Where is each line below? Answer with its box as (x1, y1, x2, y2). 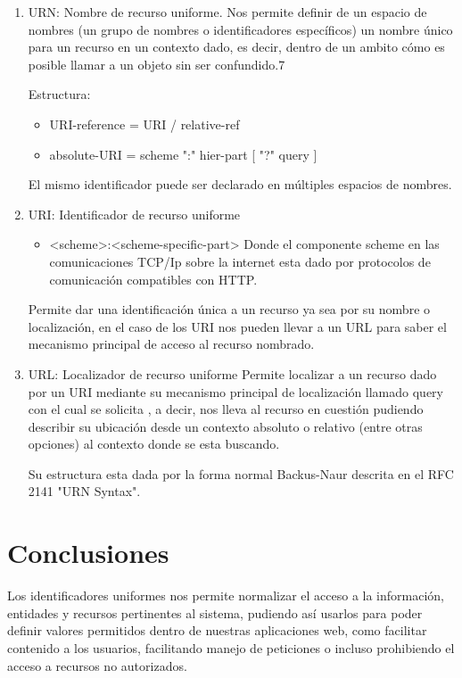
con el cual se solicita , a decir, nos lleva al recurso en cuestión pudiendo (28, 400, 424, 418)
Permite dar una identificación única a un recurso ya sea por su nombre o (28, 300, 431, 318)
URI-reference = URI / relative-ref (49, 114, 240, 133)
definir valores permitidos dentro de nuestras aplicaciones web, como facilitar (7, 621, 427, 640)
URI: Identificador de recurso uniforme (28, 204, 241, 223)
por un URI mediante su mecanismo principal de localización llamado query (28, 382, 443, 401)
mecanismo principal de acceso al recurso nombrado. (28, 335, 315, 353)
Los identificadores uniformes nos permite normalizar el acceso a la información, (7, 586, 445, 605)
